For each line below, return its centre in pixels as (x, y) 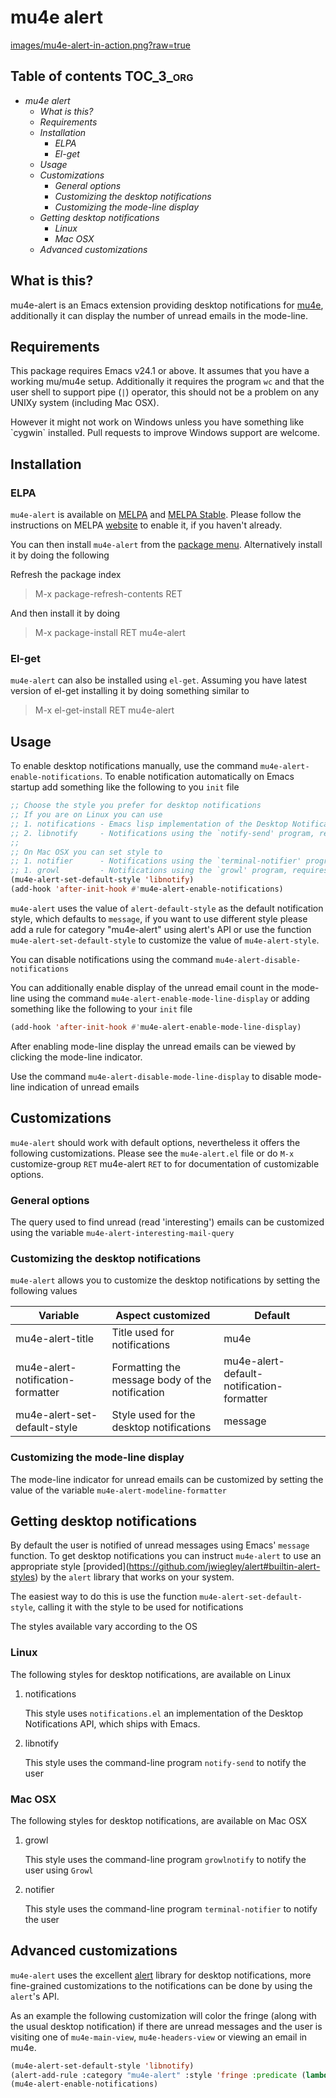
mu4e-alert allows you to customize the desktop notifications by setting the (165, 1280)
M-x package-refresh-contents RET (108, 594)
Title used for (143, 1333)
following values (44, 1291)
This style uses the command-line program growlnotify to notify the (165, 1859)
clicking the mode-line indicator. (76, 1057)
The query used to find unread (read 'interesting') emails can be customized (167, 1222)
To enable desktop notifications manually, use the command (134, 766)
